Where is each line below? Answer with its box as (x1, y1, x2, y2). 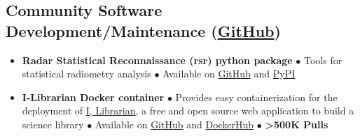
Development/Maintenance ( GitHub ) (6, 20, 281, 41)
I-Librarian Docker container (22, 89, 165, 104)
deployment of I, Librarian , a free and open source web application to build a (22, 103, 354, 118)
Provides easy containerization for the (175, 89, 338, 104)
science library (22, 116, 84, 131)
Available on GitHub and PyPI (162, 66, 296, 81)
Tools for (303, 52, 342, 67)
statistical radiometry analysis (22, 66, 151, 81)
